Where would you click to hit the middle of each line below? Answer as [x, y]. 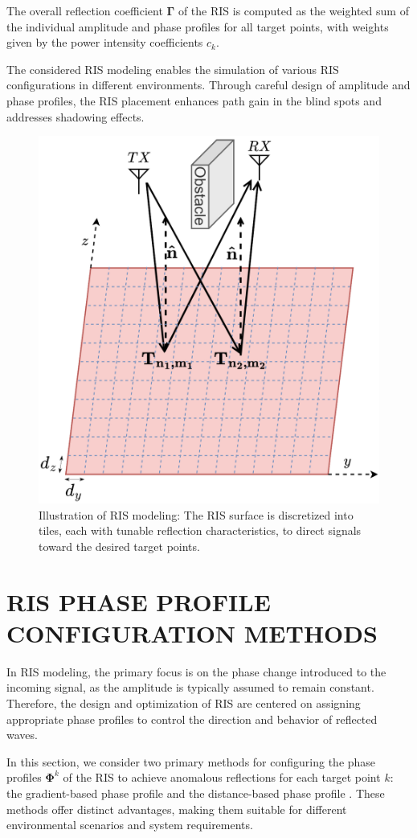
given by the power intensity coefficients [105, 42]
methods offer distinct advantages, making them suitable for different [177, 809]
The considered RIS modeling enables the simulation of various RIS [173, 69]
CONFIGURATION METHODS [192, 633]
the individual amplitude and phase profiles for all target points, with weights [198, 26]
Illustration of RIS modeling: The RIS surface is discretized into [196, 514]
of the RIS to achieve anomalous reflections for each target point [222, 777]
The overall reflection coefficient [85, 10]
